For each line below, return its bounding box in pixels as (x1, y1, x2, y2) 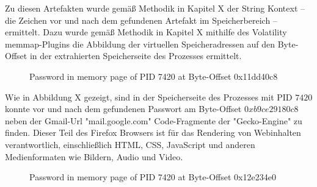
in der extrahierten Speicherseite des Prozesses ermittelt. (29, 49, 242, 62)
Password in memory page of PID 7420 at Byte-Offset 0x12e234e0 (29, 171, 276, 183)
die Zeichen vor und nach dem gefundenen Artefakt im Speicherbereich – (5, 13, 277, 26)
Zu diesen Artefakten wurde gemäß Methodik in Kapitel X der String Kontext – (5, 2, 305, 14)
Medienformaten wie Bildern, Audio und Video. (5, 150, 183, 163)
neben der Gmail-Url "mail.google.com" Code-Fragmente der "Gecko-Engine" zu (5, 114, 302, 127)
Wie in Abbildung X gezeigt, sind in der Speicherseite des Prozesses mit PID (5, 90, 293, 103)
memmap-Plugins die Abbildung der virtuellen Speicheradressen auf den (5, 37, 275, 50)
